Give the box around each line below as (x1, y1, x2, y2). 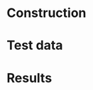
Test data (6, 38, 63, 54)
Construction (6, 5, 87, 21)
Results (6, 69, 53, 86)
